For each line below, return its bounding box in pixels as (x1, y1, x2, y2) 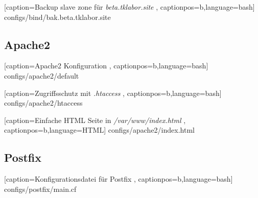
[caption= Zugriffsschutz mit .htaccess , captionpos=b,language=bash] (4, 87, 222, 98)
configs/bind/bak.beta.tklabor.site (4, 11, 111, 22)
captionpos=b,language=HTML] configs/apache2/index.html (4, 125, 195, 135)
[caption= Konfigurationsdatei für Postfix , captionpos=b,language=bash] (4, 174, 233, 184)
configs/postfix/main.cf (4, 183, 77, 194)
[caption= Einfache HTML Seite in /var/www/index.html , (4, 114, 186, 125)
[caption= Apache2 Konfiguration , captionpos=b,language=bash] (4, 60, 208, 71)
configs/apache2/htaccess (4, 97, 83, 108)
